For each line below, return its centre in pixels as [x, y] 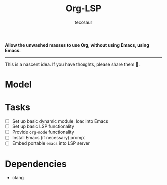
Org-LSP [83, 9]
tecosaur [83, 22]
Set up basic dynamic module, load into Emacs [60, 121]
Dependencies [36, 164]
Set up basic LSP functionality [43, 126]
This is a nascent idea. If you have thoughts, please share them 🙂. [73, 64]
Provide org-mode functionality [43, 132]
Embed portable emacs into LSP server [51, 143]
